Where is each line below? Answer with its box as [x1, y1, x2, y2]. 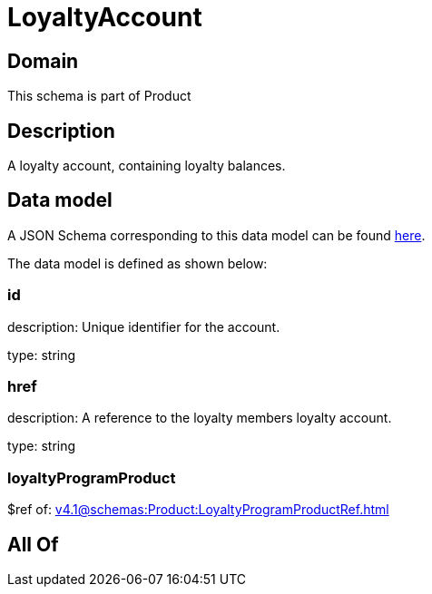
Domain [7, 49, 79, 73]
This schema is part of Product [7, 88, 191, 104]
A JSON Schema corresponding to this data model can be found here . [7, 227, 426, 243]
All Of [7, 532, 59, 556]
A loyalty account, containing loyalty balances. [7, 158, 286, 174]
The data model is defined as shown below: [7, 255, 268, 271]
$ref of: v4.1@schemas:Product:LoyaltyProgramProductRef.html [7, 501, 389, 518]
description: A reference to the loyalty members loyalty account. [7, 410, 392, 426]
